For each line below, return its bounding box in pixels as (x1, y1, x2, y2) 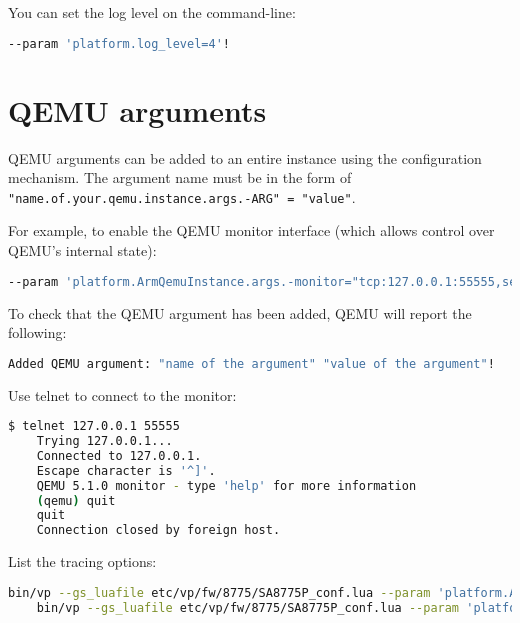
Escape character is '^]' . (36, 463, 216, 478)
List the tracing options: (8, 551, 157, 572)
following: (8, 322, 67, 343)
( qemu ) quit (36, 493, 116, 508)
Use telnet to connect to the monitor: (8, 384, 237, 405)
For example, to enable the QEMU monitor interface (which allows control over (8, 220, 495, 241)
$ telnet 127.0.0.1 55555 (8, 419, 180, 434)
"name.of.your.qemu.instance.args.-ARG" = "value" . (8, 186, 356, 207)
